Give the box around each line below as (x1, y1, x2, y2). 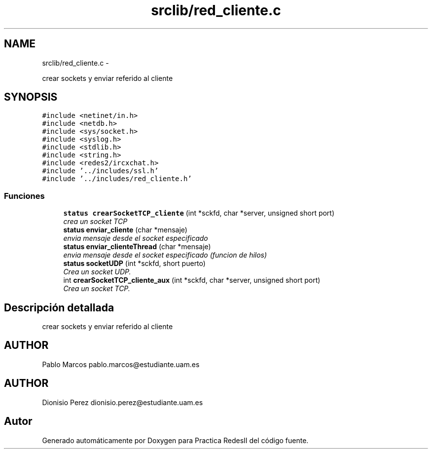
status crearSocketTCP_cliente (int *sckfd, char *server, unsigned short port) (63, 209, 335, 218)
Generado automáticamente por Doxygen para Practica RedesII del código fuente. (42, 436, 309, 445)
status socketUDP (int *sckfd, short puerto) (63, 259, 206, 268)
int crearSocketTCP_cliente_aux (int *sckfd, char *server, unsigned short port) (63, 276, 321, 285)
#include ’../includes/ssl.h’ (42, 167, 159, 175)
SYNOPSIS (4, 91, 58, 104)
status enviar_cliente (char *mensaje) (63, 226, 187, 234)
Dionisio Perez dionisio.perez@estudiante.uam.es (42, 398, 203, 407)
